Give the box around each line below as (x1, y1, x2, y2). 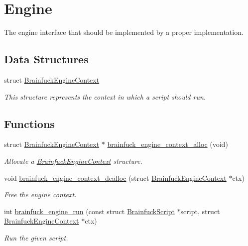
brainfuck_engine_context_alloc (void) (107, 139, 228, 149)
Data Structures (4, 51, 89, 67)
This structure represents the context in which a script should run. (4, 91, 206, 102)
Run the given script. (4, 232, 68, 243)
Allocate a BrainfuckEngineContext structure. (4, 155, 142, 166)
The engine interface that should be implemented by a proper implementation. (4, 27, 244, 37)
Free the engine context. (4, 189, 77, 200)
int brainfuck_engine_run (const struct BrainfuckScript (4, 206, 175, 216)
